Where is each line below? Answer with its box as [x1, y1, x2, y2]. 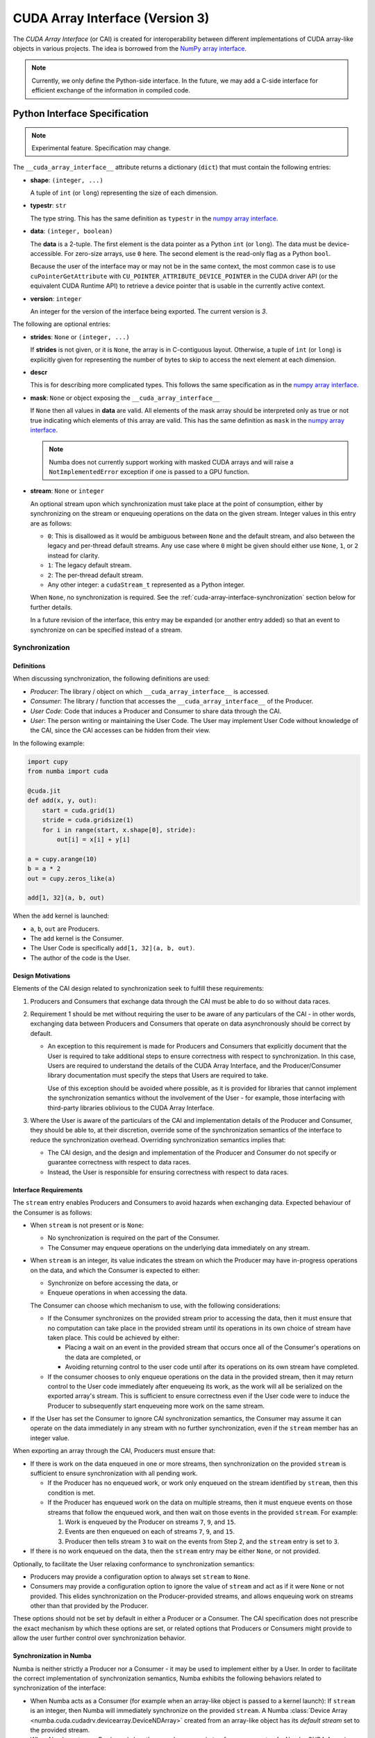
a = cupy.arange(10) [27, 855, 97, 863]
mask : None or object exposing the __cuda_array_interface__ [30, 393, 220, 402]
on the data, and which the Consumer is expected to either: [30, 1266, 201, 1274]
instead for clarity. [47, 551, 100, 560]
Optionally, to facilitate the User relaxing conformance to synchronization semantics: [12, 1559, 255, 1568]
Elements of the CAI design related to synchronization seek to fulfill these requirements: [12, 984, 264, 993]
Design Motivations [12, 971, 71, 980]
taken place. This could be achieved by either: [47, 1333, 180, 1342]
